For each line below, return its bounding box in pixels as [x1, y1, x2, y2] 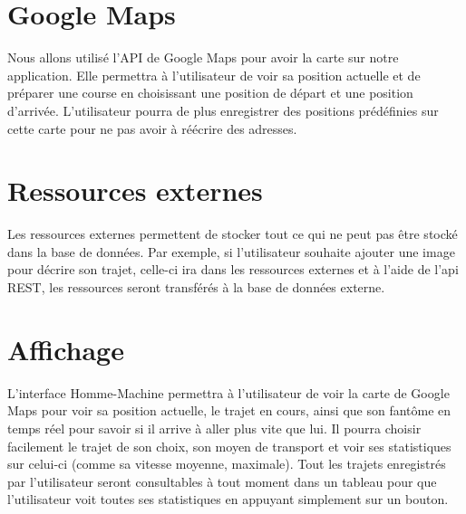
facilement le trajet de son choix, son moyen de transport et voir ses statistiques [7, 436, 451, 455]
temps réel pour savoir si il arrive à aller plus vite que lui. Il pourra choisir [7, 418, 422, 437]
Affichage [7, 330, 124, 367]
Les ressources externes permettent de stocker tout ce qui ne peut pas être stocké [7, 224, 458, 243]
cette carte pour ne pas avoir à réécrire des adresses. [7, 119, 297, 138]
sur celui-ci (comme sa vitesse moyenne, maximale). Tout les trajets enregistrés [7, 454, 446, 473]
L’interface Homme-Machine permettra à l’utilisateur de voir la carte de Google [7, 383, 450, 402]
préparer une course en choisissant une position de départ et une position [7, 83, 413, 102]
